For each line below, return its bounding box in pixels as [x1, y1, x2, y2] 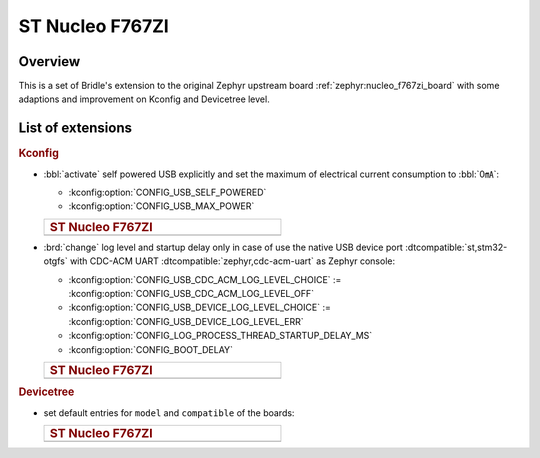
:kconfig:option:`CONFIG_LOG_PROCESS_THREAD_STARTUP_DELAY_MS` [68, 330, 373, 342]
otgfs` [43, 255, 69, 267]
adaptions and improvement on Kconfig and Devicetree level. [18, 93, 270, 105]
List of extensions [18, 120, 133, 137]
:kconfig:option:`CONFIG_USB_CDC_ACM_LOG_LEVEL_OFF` [68, 287, 315, 299]
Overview [18, 53, 81, 70]
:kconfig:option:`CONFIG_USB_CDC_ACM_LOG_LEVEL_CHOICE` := [68, 273, 342, 285]
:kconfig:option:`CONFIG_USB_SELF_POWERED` [68, 186, 267, 199]
